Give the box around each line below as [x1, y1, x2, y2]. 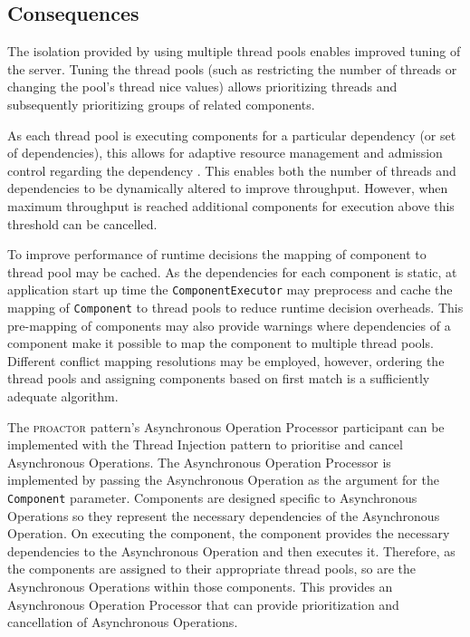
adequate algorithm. [7, 387, 119, 406]
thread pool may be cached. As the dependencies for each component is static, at [7, 262, 457, 281]
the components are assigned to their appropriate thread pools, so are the [7, 559, 416, 578]
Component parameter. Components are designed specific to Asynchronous [7, 487, 417, 507]
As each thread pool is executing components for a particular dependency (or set [7, 125, 456, 144]
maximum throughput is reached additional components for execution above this [7, 196, 455, 215]
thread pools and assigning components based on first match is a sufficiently [7, 369, 430, 388]
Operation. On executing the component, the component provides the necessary [7, 524, 450, 543]
